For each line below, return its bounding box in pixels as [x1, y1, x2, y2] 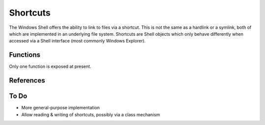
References [9, 76, 45, 85]
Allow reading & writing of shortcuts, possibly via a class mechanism [21, 111, 160, 117]
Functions [9, 51, 41, 59]
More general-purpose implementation [21, 105, 100, 111]
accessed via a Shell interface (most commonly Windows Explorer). [9, 38, 146, 44]
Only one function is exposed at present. [9, 63, 92, 69]
